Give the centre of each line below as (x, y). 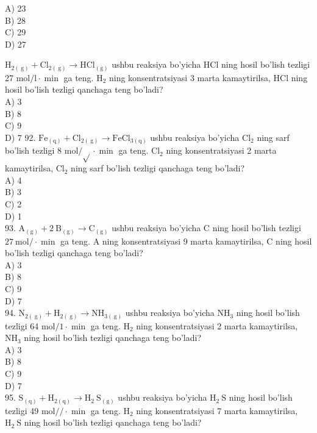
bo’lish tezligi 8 (34, 150)
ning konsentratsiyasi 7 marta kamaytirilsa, (217, 410)
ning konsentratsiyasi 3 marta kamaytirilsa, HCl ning (208, 77)
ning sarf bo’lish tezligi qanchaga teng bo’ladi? (158, 168)
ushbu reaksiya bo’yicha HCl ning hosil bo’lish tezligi (211, 64)
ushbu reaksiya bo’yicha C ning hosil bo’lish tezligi (206, 228)
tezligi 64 (22, 325)
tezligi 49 (22, 410)
